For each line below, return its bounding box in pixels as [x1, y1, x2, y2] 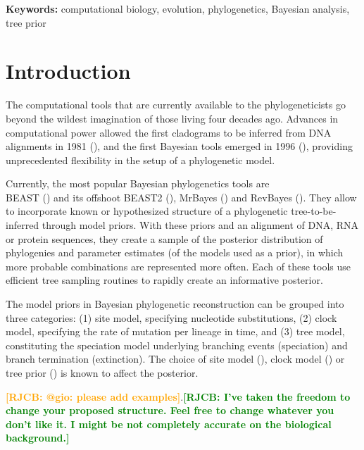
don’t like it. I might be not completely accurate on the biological [6, 416, 332, 431]
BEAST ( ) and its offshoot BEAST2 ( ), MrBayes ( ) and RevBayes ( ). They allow [6, 189, 357, 204]
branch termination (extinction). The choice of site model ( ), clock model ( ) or [6, 351, 345, 366]
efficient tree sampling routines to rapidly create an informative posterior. [6, 273, 323, 287]
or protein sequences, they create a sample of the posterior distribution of [6, 231, 323, 246]
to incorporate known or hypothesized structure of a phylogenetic [6, 204, 288, 218]
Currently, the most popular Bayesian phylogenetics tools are [6, 176, 270, 191]
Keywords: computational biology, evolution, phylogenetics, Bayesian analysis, [6, 1, 350, 15]
